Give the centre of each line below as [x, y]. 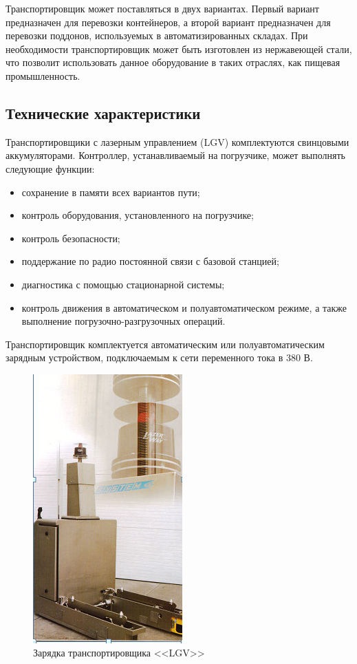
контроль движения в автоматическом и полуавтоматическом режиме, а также [184, 307]
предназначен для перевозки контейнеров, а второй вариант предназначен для [168, 22]
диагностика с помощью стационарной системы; [123, 284]
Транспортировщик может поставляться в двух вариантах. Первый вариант [162, 8]
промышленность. [43, 75]
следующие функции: [50, 168]
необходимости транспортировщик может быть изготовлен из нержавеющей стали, [179, 49]
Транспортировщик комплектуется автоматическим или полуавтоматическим [165, 344]
